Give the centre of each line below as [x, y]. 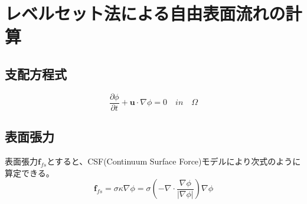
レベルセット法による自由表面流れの [145, 13]
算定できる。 [30, 172]
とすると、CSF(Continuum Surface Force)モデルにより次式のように [174, 161]
